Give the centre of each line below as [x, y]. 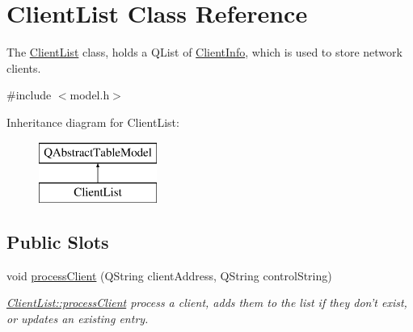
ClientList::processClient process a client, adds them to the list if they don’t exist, [207, 303]
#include [29, 95]
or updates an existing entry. [78, 319]
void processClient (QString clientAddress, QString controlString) [169, 275]
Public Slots [58, 242]
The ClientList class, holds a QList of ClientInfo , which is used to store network [204, 52]
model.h [90, 95]
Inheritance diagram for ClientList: [93, 122]
